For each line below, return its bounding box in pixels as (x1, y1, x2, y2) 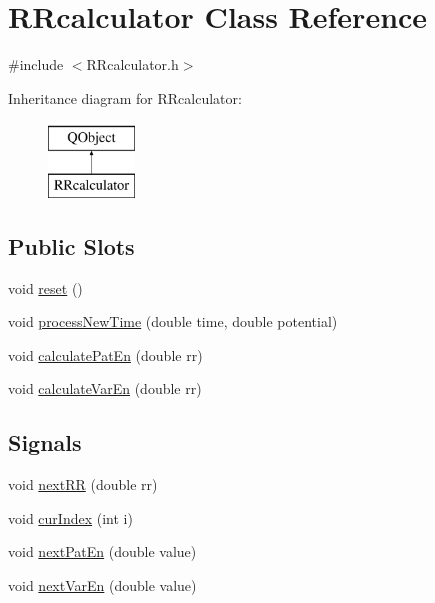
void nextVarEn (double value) (8, 575, 197, 596)
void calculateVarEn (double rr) (8, 378, 202, 399)
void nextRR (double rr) (8, 474, 158, 495)
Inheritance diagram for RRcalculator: (8, 87, 242, 108)
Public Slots (8, 230, 135, 261)
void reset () (8, 277, 83, 298)
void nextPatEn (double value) (8, 541, 197, 562)
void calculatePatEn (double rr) (8, 344, 203, 365)
